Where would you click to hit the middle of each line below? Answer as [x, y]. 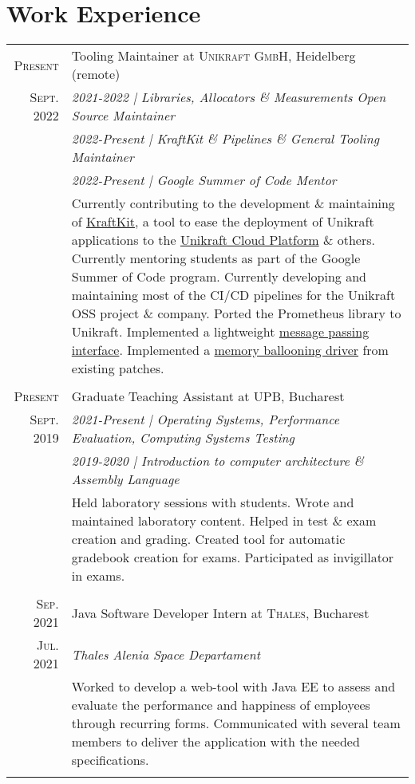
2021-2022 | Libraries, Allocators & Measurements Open [229, 97]
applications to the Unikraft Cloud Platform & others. [223, 240]
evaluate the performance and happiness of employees [221, 705]
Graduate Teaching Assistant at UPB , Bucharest [208, 396]
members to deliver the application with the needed [215, 742]
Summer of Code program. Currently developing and [219, 277]
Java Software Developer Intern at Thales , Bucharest [220, 613]
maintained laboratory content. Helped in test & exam [224, 521]
